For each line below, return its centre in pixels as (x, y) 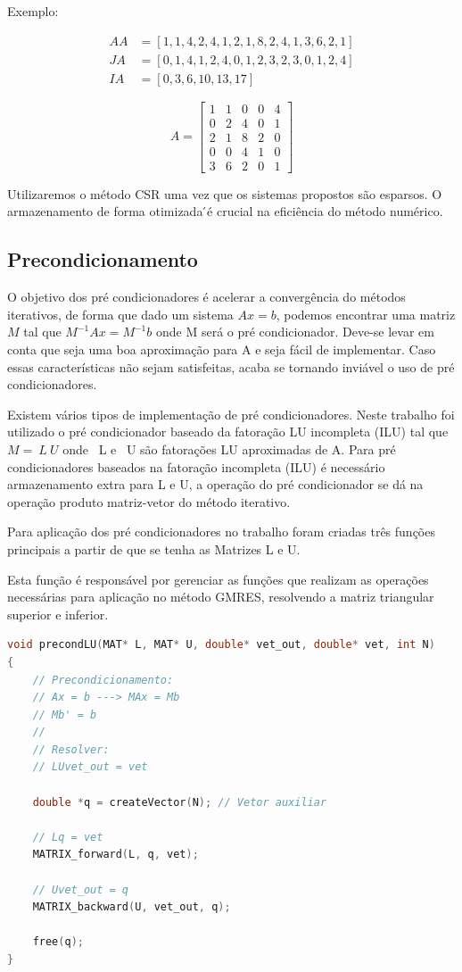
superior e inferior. (58, 614)
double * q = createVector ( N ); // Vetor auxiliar (180, 802)
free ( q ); (58, 942)
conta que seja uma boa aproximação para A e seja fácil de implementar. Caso (222, 349)
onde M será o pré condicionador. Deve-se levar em (295, 332)
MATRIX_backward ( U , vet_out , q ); (132, 907)
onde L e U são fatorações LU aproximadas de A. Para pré (229, 449)
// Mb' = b (65, 714)
